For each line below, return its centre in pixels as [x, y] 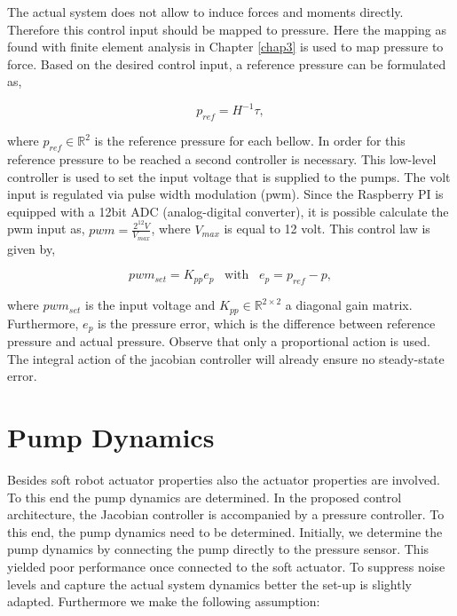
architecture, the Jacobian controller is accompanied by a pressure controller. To [226, 514]
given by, [32, 248]
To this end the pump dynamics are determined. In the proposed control [205, 497]
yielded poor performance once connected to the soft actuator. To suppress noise [226, 566]
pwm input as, [46, 229]
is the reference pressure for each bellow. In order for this [250, 141]
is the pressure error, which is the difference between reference [267, 323]
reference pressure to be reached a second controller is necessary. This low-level [222, 159]
